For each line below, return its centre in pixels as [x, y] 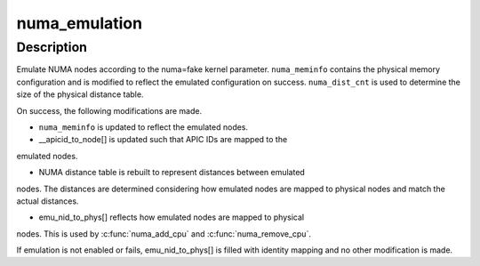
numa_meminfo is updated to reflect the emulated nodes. [144, 127]
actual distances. [48, 201]
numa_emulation [79, 23]
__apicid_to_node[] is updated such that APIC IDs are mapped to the [163, 140]
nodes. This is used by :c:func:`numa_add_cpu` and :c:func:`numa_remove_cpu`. [164, 234]
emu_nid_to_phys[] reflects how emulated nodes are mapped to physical [172, 217]
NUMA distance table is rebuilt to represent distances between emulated [172, 173]
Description [52, 47]
